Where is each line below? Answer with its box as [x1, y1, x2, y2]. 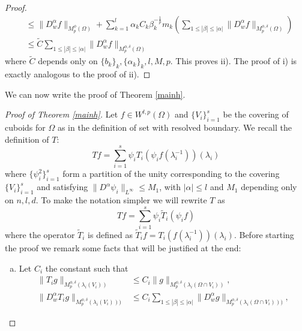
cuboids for [5, 121, 46, 134]
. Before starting [234, 228, 294, 240]
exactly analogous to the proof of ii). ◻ [5, 68, 151, 80]
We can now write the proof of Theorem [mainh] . [5, 88, 186, 100]
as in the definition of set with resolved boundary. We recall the [57, 121, 292, 134]
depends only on [38, 55, 98, 67]
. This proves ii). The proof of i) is [170, 55, 297, 67]
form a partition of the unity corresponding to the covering [62, 167, 280, 180]
